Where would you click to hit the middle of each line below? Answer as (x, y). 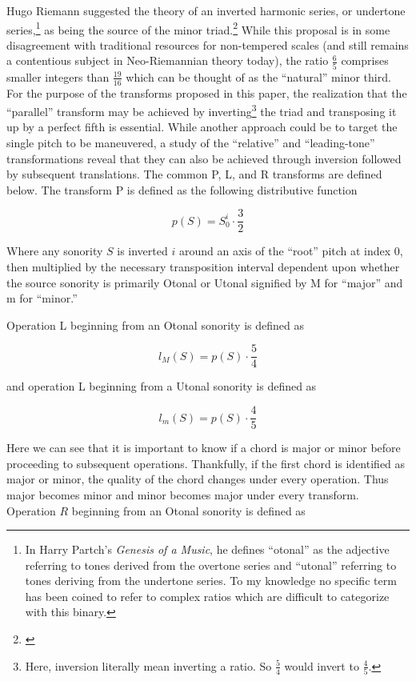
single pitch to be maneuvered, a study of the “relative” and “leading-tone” (191, 143)
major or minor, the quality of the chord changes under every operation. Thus (198, 479)
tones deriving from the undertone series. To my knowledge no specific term (211, 581)
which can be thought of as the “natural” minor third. (258, 76)
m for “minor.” (42, 298)
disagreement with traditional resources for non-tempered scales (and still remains (208, 44)
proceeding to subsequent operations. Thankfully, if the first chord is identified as (206, 463)
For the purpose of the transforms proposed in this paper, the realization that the (207, 92)
